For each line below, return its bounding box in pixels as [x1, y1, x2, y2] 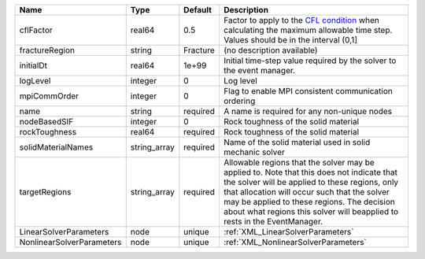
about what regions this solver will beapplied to [223, 206, 399, 216]
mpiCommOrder [19, 91, 79, 102]
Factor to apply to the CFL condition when [223, 15, 379, 25]
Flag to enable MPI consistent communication [223, 86, 393, 96]
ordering [223, 95, 256, 106]
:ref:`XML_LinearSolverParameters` [223, 227, 354, 237]
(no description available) [223, 45, 318, 55]
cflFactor [19, 24, 53, 35]
